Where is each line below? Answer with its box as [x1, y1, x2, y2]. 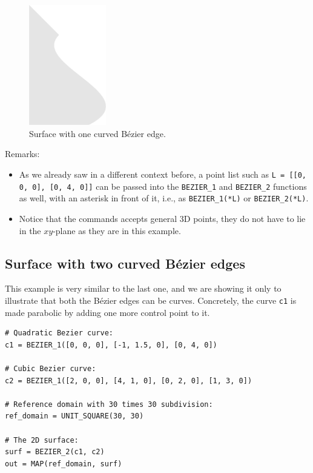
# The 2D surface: [5, 435, 79, 444]
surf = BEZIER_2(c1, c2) [5, 448, 105, 457]
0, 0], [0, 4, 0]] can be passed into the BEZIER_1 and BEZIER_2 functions [19, 179, 307, 192]
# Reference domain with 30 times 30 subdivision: [5, 400, 213, 409]
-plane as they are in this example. [53, 224, 181, 236]
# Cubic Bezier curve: [5, 364, 96, 374]
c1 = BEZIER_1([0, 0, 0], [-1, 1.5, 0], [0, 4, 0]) [5, 340, 217, 349]
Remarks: [5, 147, 40, 160]
